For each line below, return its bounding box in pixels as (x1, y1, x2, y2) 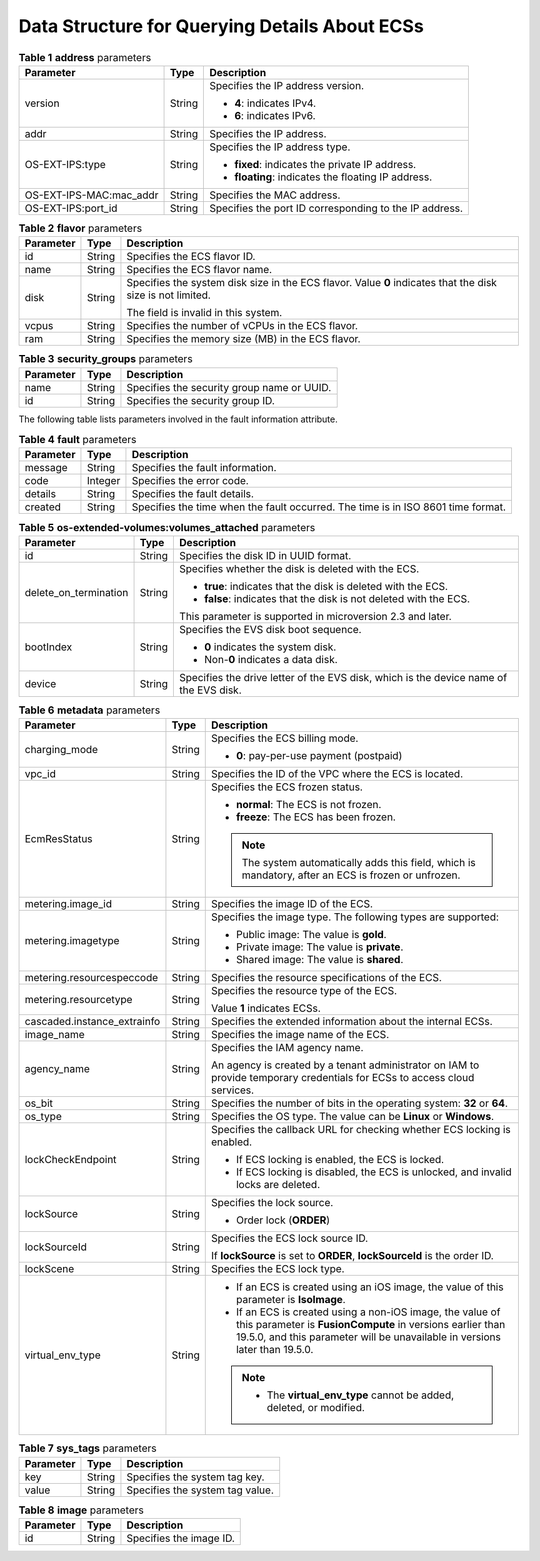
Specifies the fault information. (131, 461, 277, 475)
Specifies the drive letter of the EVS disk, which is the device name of (179, 670, 508, 684)
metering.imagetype (24, 934, 120, 948)
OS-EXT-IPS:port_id (24, 201, 118, 215)
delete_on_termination (24, 585, 129, 599)
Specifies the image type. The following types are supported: (210, 910, 500, 924)
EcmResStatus (24, 832, 94, 846)
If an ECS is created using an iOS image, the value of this (235, 1280, 504, 1294)
